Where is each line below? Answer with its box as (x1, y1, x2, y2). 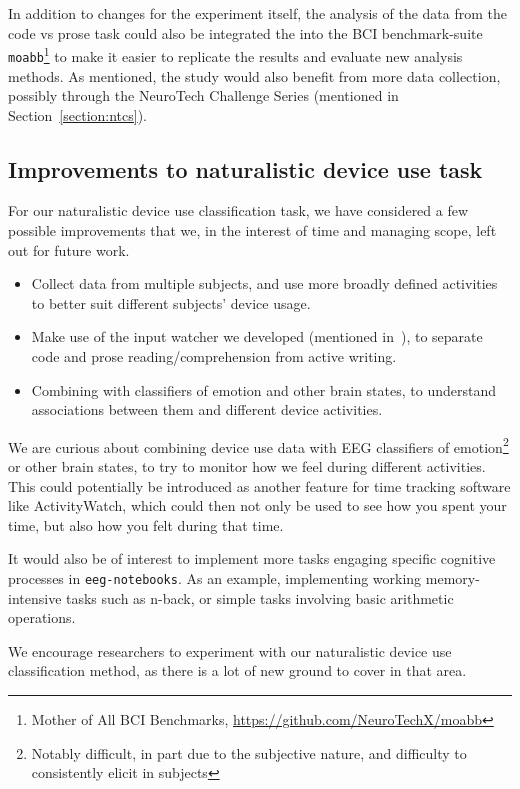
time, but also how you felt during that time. (8, 514, 284, 535)
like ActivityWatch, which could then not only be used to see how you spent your (8, 495, 507, 516)
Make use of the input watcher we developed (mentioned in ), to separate (31, 326, 483, 347)
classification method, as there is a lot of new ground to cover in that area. (8, 660, 467, 681)
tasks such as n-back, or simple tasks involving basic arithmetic (66, 587, 454, 608)
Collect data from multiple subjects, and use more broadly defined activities (31, 273, 498, 294)
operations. (8, 607, 76, 628)
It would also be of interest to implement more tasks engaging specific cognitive (8, 548, 496, 569)
